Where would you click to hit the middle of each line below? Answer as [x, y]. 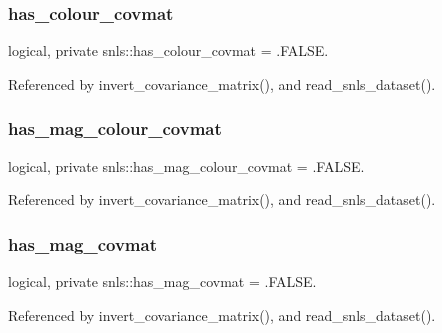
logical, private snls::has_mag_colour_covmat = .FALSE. [186, 165]
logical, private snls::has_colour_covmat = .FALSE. [168, 50]
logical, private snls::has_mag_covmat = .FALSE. [162, 281]
